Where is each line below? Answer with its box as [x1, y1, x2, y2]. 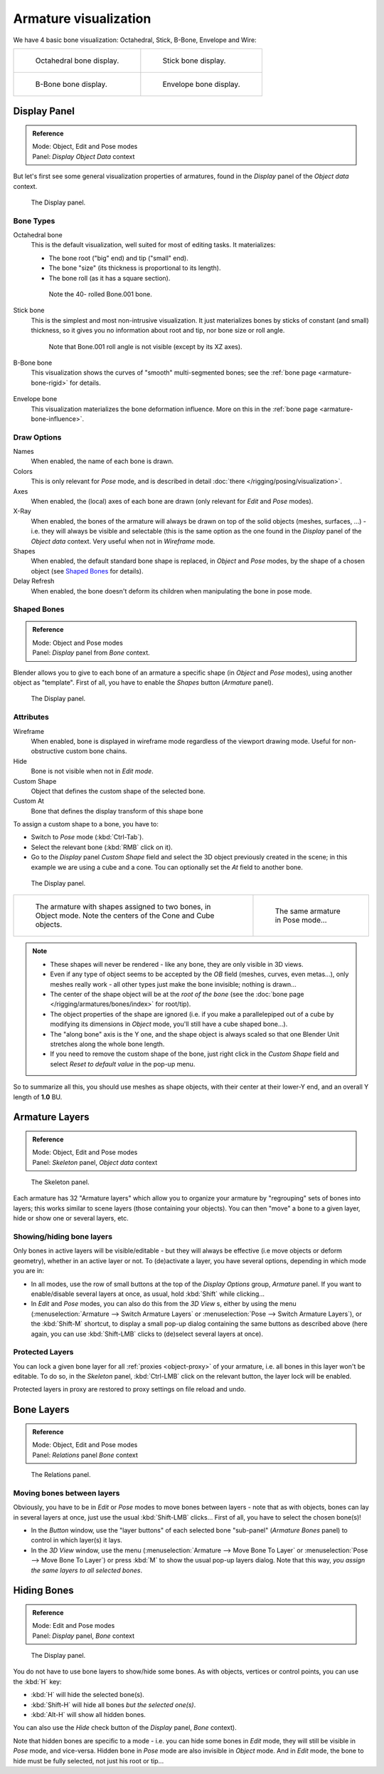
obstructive [31, 747, 65, 755]
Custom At [13, 797, 44, 805]
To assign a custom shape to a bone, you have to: [13, 820, 159, 829]
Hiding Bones [13, 1584, 74, 1597]
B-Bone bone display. [35, 79, 108, 89]
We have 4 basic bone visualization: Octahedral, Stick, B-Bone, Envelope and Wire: [13, 36, 257, 44]
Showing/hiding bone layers [13, 1232, 113, 1242]
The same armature [274, 906, 341, 916]
